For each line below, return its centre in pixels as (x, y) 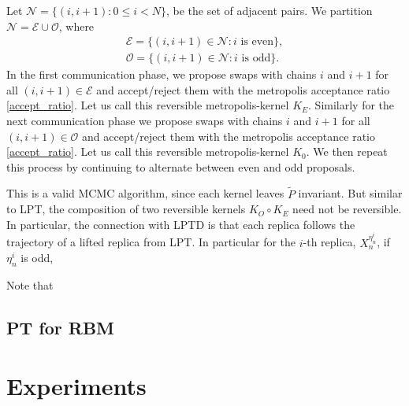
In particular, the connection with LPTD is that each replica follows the (181, 224)
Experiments (76, 385)
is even (257, 42)
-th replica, (329, 242)
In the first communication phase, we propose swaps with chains (162, 74)
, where (76, 26)
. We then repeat (347, 151)
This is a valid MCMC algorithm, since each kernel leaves (145, 193)
